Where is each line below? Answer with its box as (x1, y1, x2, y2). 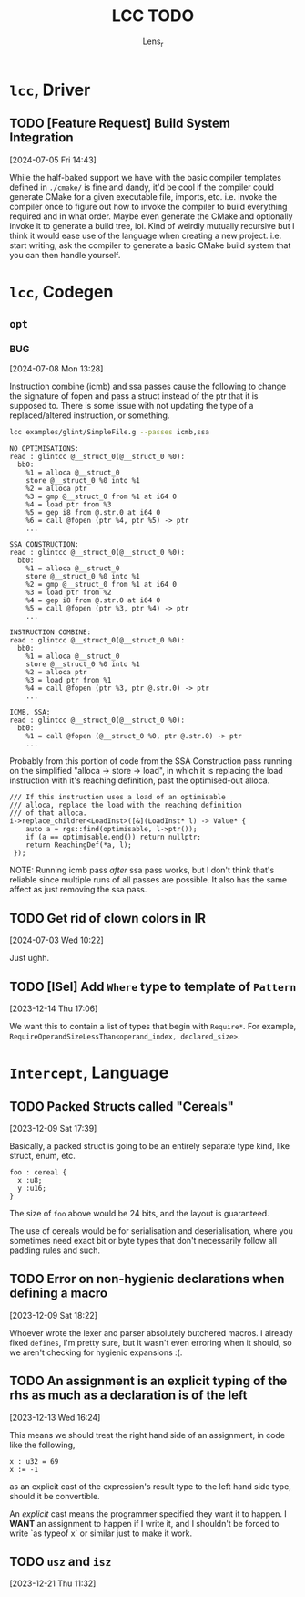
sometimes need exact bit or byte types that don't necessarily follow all (9, 1235, 278, 1246)
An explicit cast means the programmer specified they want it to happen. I (9, 1508, 287, 1519)
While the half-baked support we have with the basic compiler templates (9, 172, 282, 183)
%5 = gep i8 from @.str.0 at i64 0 (25, 508, 161, 517)
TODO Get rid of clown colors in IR (9, 910, 207, 926)
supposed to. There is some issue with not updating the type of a (9, 401, 254, 412)
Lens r (142, 36, 164, 48)
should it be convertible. (9, 1490, 100, 1501)
